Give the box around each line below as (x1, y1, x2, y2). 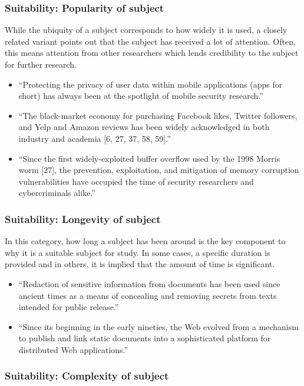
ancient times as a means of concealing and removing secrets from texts (18, 289, 277, 301)
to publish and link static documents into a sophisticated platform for (18, 332, 271, 344)
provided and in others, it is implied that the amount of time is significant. (5, 258, 275, 270)
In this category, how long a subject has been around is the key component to (5, 235, 286, 247)
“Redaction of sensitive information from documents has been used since (18, 277, 280, 289)
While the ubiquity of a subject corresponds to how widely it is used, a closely (5, 24, 288, 36)
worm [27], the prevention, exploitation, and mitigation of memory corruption (18, 164, 299, 176)
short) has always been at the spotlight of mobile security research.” (18, 89, 263, 102)
